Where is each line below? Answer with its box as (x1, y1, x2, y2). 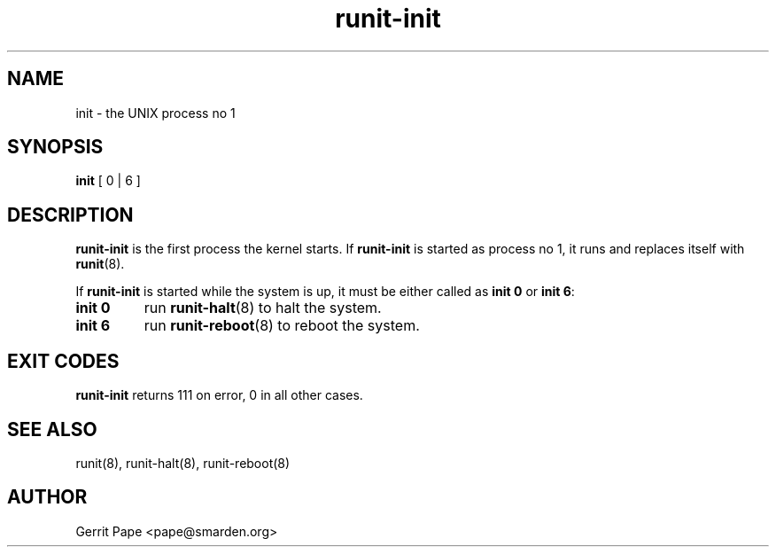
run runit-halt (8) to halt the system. (144, 299, 382, 317)
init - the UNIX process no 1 (75, 105, 236, 121)
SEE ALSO (7, 417, 97, 441)
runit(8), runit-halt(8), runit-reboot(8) (75, 455, 291, 471)
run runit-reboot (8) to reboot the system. (144, 316, 420, 335)
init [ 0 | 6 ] (75, 173, 141, 189)
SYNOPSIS (7, 136, 104, 159)
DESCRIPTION (7, 203, 134, 226)
